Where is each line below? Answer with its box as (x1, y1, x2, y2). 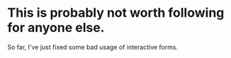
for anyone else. (7, 20, 105, 36)
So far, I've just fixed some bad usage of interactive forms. (7, 43, 179, 51)
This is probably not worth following (7, 5, 225, 21)
